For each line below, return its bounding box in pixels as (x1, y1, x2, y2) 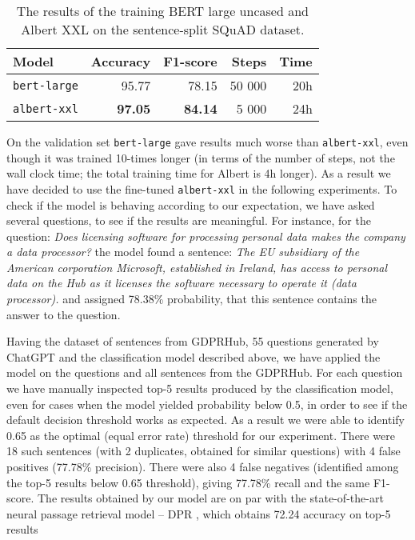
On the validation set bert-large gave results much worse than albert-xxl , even (6, 134, 409, 150)
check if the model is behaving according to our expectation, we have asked (6, 196, 375, 213)
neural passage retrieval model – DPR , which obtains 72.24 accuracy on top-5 (6, 505, 391, 522)
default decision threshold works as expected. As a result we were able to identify (6, 411, 405, 428)
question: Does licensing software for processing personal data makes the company (6, 227, 405, 244)
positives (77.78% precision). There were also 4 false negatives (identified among (6, 458, 399, 474)
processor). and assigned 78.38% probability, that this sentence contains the (6, 290, 377, 307)
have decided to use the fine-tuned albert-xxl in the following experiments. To (6, 180, 397, 197)
